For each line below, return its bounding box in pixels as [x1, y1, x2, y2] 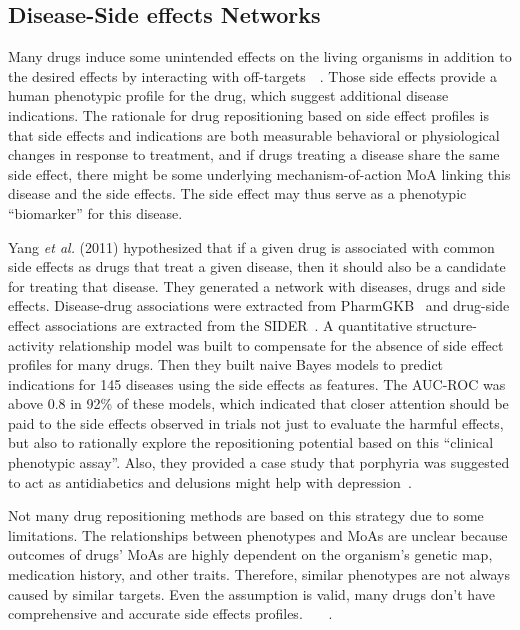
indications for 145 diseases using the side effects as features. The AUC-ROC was [8, 373, 506, 394]
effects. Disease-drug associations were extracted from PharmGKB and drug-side [8, 295, 510, 316]
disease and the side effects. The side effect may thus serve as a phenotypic [8, 183, 467, 204]
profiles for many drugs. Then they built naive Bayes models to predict [8, 354, 444, 375]
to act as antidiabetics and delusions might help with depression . [8, 471, 412, 492]
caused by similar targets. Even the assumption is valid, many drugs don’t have [8, 583, 495, 604]
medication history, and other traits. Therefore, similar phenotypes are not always [8, 564, 510, 585]
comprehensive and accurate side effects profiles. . [8, 603, 333, 624]
